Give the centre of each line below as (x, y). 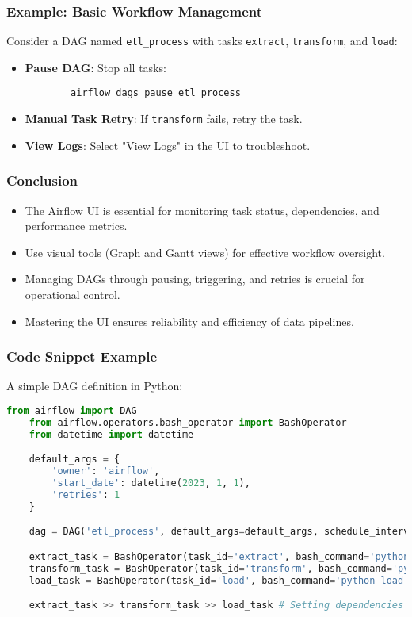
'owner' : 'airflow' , (106, 471)
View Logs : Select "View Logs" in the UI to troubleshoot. (168, 145)
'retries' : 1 (86, 494)
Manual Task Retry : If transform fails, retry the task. (164, 119)
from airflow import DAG (72, 410)
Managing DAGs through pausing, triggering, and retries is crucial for (195, 279)
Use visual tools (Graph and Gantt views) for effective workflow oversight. (205, 252)
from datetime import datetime (111, 434)
